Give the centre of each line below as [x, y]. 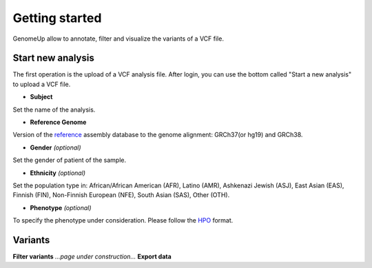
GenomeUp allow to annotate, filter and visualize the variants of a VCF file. [118, 39]
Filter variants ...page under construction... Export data [92, 257]
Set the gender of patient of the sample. [70, 160]
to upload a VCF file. [42, 84]
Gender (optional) [56, 147]
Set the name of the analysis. [54, 110]
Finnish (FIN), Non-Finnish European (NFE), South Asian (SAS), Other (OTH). [121, 195]
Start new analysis [53, 58]
